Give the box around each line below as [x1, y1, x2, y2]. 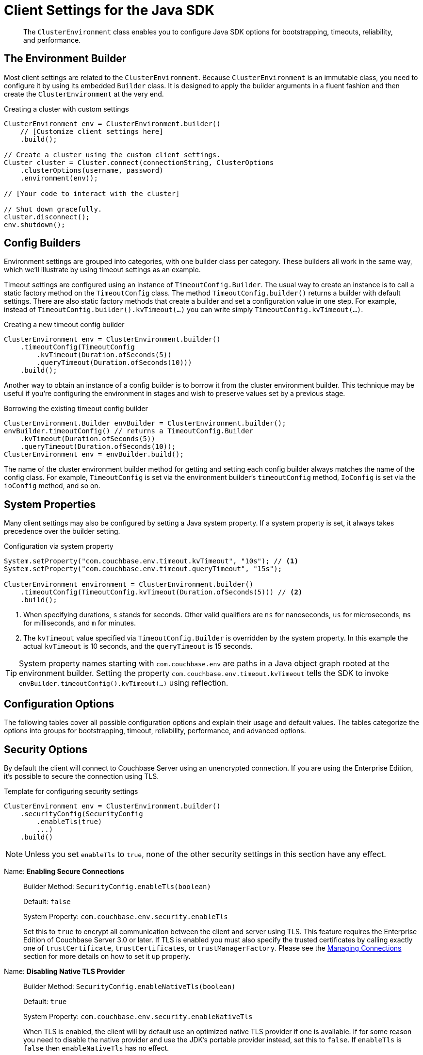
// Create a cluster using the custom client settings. [4, 150, 221, 159]
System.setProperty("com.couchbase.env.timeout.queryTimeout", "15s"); [4, 565, 282, 573]
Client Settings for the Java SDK [4, 2, 215, 18]
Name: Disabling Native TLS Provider [4, 967, 125, 975]
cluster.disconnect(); [4, 213, 90, 221]
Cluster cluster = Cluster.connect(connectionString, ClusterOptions [4, 158, 274, 166]
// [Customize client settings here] [20, 127, 163, 135]
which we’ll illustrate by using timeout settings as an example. [4, 265, 201, 274]
